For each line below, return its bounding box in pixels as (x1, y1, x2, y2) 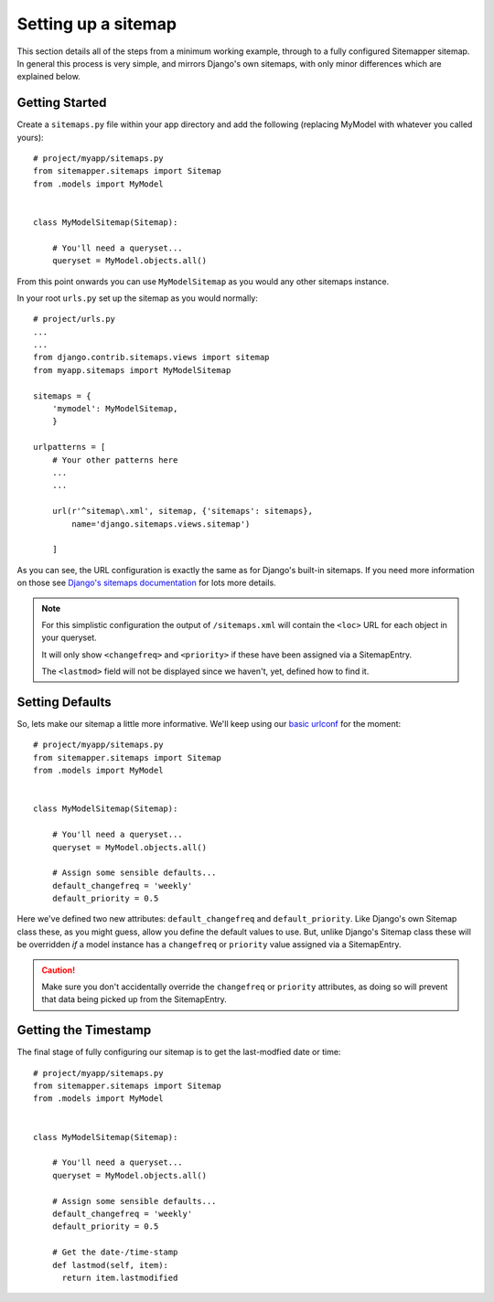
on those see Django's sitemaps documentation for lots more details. (16, 577, 276, 589)
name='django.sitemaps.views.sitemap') (71, 518, 251, 529)
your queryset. (41, 632, 98, 644)
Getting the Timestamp (16, 1022, 152, 1038)
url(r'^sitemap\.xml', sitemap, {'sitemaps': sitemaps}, (51, 506, 313, 517)
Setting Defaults (16, 694, 112, 710)
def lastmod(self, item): (51, 1260, 169, 1270)
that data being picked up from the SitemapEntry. (41, 994, 228, 1005)
